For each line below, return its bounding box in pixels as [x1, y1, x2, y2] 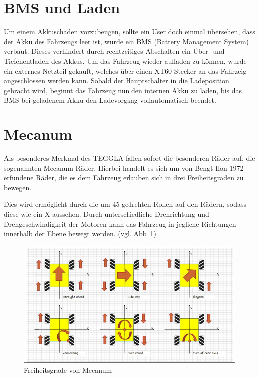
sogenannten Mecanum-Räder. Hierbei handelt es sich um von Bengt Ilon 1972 [4, 162, 244, 173]
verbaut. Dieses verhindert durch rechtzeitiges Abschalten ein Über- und [4, 46, 225, 56]
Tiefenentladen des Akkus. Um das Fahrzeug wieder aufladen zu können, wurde [4, 55, 247, 66]
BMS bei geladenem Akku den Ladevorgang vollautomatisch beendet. [4, 95, 216, 105]
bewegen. [4, 182, 32, 192]
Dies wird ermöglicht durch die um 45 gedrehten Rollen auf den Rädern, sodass [4, 199, 247, 209]
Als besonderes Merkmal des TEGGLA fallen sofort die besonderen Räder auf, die [4, 153, 255, 163]
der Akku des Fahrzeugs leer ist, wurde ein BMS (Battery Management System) [4, 36, 249, 46]
